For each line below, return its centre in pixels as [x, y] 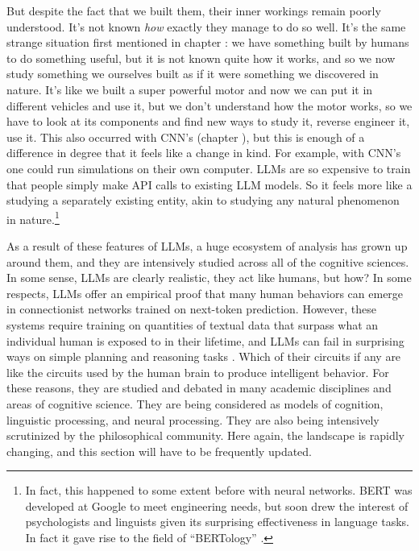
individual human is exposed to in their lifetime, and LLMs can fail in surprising [205, 340]
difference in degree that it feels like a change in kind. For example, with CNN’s [204, 153]
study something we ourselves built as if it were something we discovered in [193, 74]
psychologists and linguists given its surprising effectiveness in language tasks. [218, 522]
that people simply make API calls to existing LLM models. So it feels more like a [209, 184]
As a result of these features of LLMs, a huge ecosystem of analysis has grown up [207, 245]
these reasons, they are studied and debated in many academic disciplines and [199, 388]
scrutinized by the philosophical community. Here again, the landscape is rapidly [205, 435]
